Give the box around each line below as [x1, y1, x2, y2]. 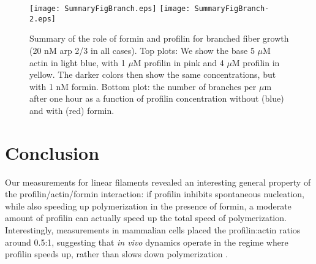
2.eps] [29, 14, 56, 23]
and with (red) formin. [29, 104, 115, 116]
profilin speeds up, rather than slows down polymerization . [5, 247, 228, 260]
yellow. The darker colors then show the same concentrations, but [29, 68, 276, 81]
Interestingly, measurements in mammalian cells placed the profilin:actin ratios [5, 223, 301, 236]
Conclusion [5, 140, 100, 165]
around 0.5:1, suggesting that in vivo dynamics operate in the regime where [5, 235, 288, 248]
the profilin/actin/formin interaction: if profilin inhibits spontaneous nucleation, [5, 187, 304, 200]
